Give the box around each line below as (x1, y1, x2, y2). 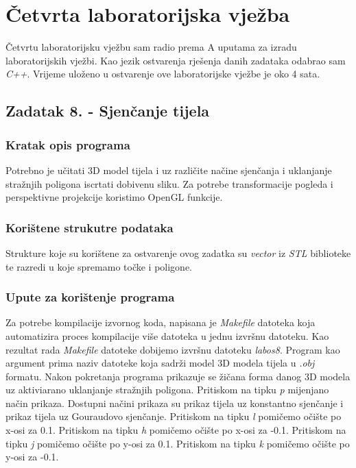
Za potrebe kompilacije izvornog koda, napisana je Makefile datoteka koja (5, 315, 316, 330)
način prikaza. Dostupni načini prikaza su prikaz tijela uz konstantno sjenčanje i (5, 395, 344, 410)
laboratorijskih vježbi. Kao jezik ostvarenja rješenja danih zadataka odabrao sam (5, 53, 346, 67)
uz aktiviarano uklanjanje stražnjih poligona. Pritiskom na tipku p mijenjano (5, 382, 329, 397)
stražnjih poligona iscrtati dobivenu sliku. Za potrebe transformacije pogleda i (5, 176, 333, 190)
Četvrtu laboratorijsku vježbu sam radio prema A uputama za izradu (5, 40, 297, 54)
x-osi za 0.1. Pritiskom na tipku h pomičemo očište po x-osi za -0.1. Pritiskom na (5, 423, 346, 437)
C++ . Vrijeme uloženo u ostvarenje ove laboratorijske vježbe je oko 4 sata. (5, 66, 320, 81)
